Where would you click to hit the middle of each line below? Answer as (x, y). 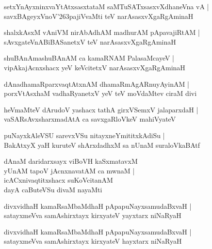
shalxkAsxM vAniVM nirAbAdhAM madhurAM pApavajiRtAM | (102, 32)
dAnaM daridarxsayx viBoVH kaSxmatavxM (71, 161)
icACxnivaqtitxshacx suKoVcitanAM (58, 180)
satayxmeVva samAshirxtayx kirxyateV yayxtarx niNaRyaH (93, 215)
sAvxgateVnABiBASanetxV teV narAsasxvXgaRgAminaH (90, 41)
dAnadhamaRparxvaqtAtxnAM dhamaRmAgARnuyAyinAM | (97, 84)
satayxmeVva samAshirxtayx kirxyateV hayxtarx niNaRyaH (93, 241)
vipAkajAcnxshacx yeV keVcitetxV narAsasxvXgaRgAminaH (95, 67)
